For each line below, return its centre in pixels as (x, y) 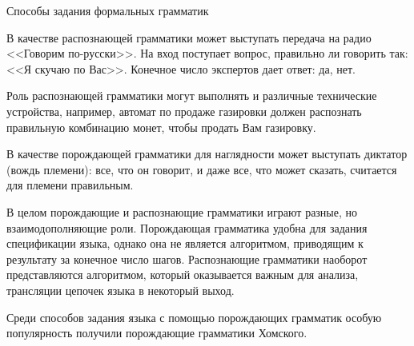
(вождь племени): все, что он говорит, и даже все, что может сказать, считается (202, 169)
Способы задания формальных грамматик (108, 10)
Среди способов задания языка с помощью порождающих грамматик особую (194, 317)
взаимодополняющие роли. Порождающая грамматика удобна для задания (187, 227)
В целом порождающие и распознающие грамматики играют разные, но (182, 211)
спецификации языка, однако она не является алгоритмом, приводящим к (185, 243)
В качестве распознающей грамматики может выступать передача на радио (189, 37)
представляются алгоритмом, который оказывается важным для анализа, (183, 274)
